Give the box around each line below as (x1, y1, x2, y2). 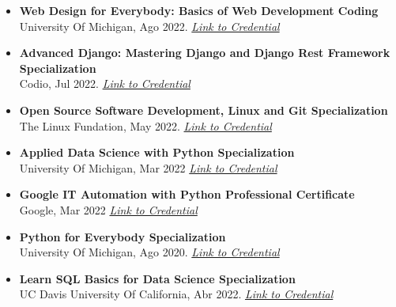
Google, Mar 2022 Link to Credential (19, 201, 198, 218)
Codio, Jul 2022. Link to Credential (19, 75, 190, 92)
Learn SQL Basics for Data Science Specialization (19, 270, 296, 286)
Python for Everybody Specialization (19, 228, 226, 244)
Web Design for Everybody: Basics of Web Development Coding (19, 2, 379, 18)
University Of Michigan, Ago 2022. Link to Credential (19, 17, 280, 34)
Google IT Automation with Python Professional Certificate (19, 186, 355, 203)
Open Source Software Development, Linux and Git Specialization (19, 101, 388, 118)
